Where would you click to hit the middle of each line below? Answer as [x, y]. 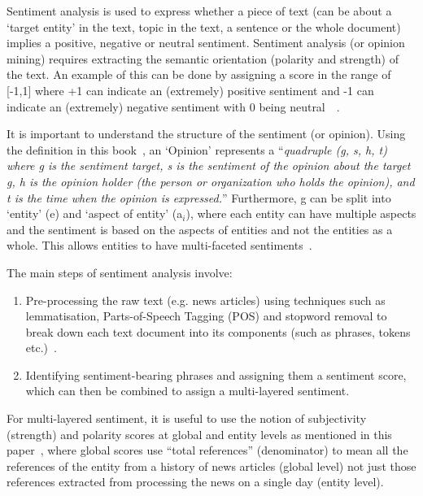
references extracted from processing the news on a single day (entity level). [195, 482]
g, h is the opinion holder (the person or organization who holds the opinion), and [211, 181]
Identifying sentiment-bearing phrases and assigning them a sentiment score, [216, 374]
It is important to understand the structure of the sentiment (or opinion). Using [206, 134]
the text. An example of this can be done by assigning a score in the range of [199, 74]
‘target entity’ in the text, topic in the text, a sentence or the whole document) [204, 26]
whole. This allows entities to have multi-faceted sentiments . [159, 245]
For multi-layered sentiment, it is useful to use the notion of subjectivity [187, 418]
